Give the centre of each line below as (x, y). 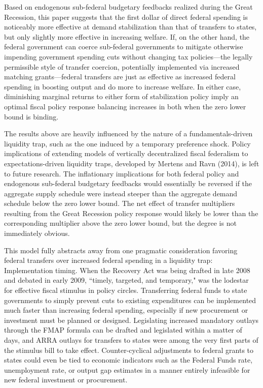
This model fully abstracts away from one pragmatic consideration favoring (121, 250)
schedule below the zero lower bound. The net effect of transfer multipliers (120, 203)
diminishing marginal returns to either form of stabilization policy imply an (121, 96)
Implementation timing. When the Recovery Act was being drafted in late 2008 (127, 270)
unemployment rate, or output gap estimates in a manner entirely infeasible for (127, 369)
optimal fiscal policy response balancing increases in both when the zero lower (125, 106)
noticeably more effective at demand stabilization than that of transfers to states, (130, 27)
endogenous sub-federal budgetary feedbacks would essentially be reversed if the (128, 183)
